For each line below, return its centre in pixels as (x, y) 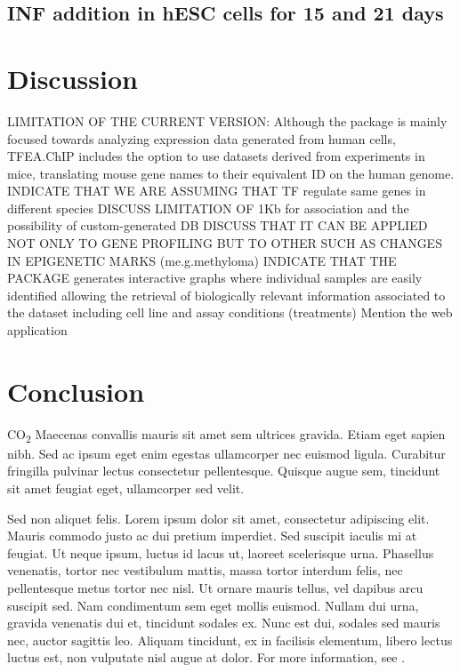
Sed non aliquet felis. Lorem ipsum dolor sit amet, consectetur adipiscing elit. (218, 518)
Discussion (73, 78)
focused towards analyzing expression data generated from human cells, (202, 138)
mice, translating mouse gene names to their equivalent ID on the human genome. (231, 173)
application (37, 330)
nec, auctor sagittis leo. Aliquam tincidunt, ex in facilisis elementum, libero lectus (230, 640)
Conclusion (76, 391)
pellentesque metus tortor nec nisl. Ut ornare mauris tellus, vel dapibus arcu (215, 588)
